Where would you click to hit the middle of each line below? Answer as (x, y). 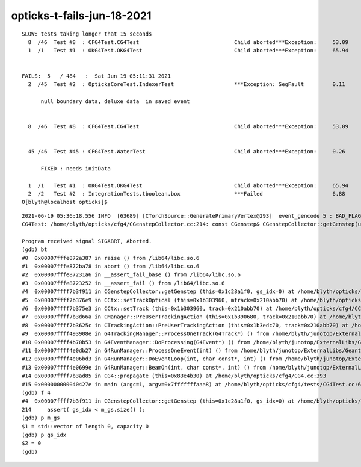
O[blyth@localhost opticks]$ (65, 202)
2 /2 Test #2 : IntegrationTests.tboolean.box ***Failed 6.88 (187, 193)
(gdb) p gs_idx (44, 435)
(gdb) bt (35, 249)
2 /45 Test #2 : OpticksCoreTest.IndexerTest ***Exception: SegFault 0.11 (187, 84)
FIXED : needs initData (76, 168)
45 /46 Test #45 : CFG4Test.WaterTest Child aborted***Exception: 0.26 (187, 152)
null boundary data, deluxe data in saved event (115, 101)
